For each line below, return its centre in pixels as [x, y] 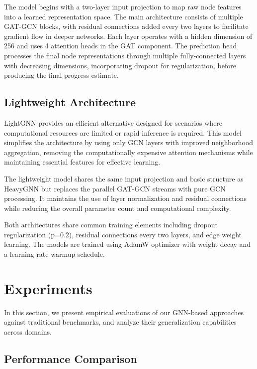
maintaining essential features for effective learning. [82, 162]
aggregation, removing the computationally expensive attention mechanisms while [128, 152]
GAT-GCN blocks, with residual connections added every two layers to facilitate [126, 26]
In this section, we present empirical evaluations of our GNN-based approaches [124, 312]
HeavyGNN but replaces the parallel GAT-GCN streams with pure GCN [115, 188]
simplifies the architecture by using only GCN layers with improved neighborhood [129, 142]
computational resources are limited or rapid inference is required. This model [123, 132]
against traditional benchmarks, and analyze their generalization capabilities [120, 322]
